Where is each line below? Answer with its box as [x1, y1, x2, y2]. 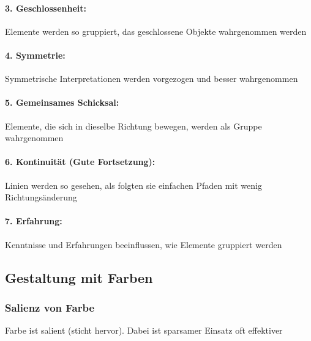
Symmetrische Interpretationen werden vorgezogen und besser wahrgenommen [5, 72, 298, 85]
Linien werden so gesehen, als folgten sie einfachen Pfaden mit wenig [5, 178, 262, 191]
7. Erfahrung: [5, 215, 62, 227]
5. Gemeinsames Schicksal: [5, 96, 119, 109]
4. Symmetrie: [5, 48, 66, 61]
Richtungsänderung [5, 191, 77, 204]
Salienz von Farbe [5, 299, 95, 315]
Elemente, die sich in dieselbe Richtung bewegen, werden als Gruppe [5, 119, 262, 132]
